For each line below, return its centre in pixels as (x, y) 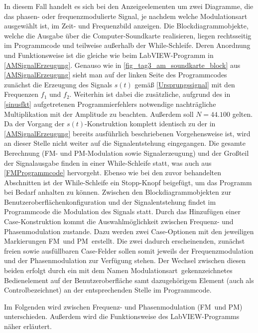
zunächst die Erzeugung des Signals (58, 84)
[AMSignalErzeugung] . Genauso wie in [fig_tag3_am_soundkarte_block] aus (122, 65)
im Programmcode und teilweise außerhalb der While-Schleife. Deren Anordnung (127, 45)
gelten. (243, 114)
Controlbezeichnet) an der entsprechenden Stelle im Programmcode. (108, 290)
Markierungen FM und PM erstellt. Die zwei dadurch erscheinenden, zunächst (125, 241)
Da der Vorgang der (34, 124)
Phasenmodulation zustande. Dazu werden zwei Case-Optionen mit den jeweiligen (129, 231)
